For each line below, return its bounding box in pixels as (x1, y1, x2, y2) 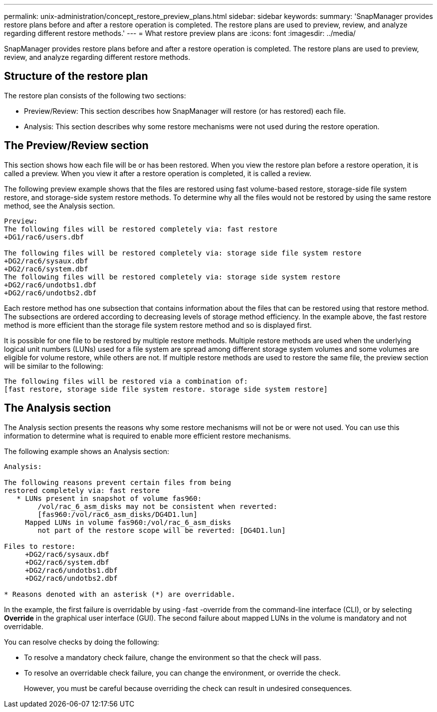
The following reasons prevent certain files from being (4, 478, 231, 486)
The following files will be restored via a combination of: (4, 377, 248, 385)
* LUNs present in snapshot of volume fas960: (16, 494, 202, 502)
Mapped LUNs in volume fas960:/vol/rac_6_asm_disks (25, 518, 231, 526)
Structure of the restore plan (4, 70, 148, 83)
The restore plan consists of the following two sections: (4, 91, 186, 100)
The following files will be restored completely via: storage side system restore (4, 272, 341, 281)
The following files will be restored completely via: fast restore (4, 225, 277, 233)
